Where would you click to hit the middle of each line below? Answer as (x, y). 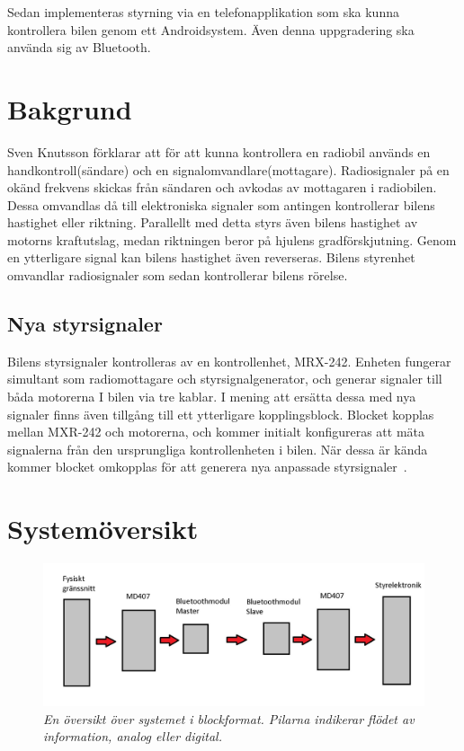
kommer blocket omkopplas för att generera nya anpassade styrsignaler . (207, 467)
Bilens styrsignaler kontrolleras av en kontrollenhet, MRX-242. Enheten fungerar (229, 361)
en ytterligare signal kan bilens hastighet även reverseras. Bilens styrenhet (211, 257)
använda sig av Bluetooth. (79, 47)
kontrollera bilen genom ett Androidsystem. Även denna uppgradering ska (211, 29)
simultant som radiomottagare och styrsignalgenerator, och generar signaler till (225, 379)
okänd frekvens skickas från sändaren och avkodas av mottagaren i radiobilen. (222, 187)
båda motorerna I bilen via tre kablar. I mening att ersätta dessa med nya (212, 397)
